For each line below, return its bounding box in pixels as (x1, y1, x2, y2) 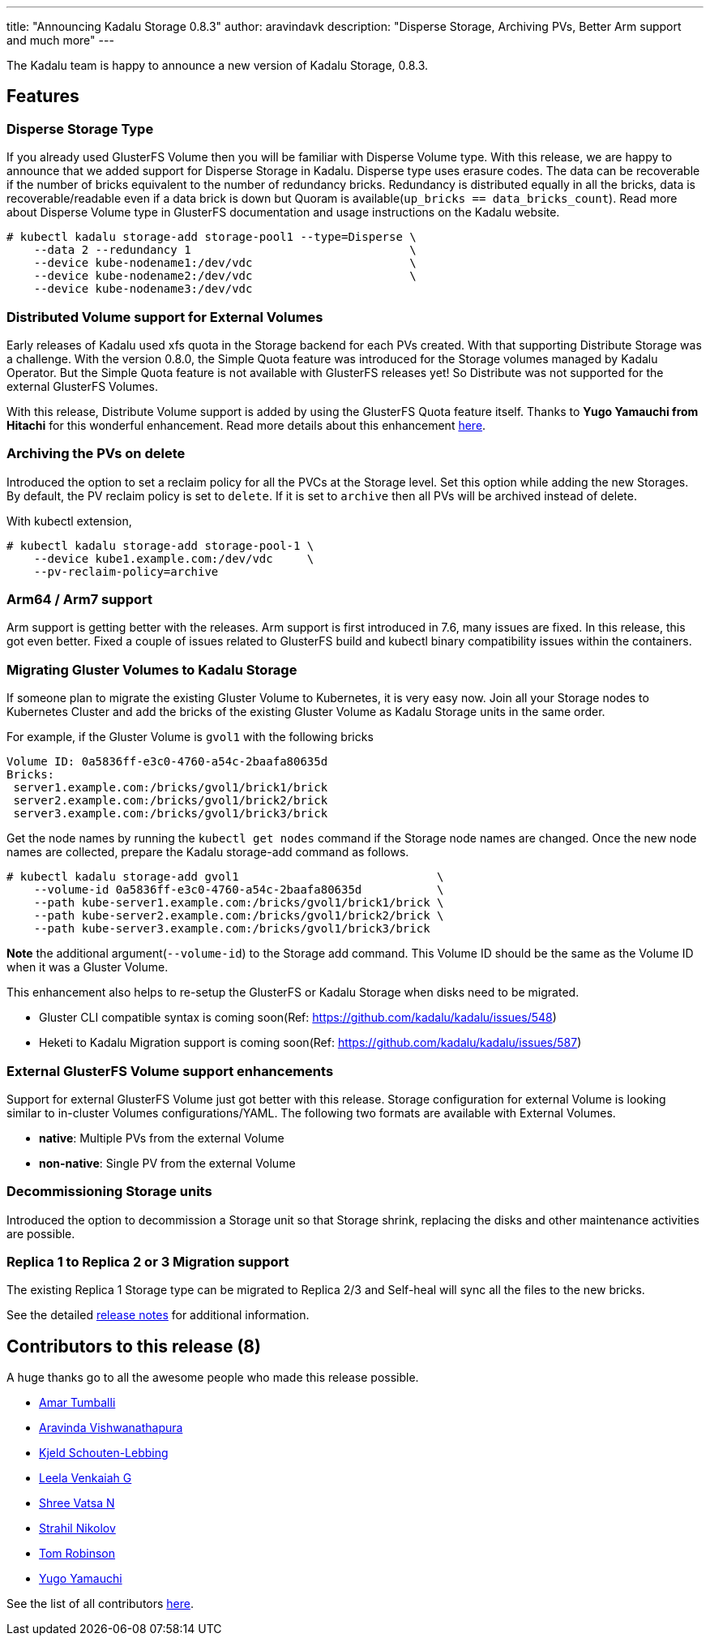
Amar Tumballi (39, 1395, 116, 1410)
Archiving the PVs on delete (6, 445, 186, 462)
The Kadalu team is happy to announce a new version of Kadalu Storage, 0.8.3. (6, 58, 429, 72)
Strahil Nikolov (39, 1521, 116, 1536)
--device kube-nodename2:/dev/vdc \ (33, 269, 417, 283)
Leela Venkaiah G (39, 1471, 132, 1486)
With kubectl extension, (6, 513, 132, 528)
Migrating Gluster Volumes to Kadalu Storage (6, 661, 297, 678)
